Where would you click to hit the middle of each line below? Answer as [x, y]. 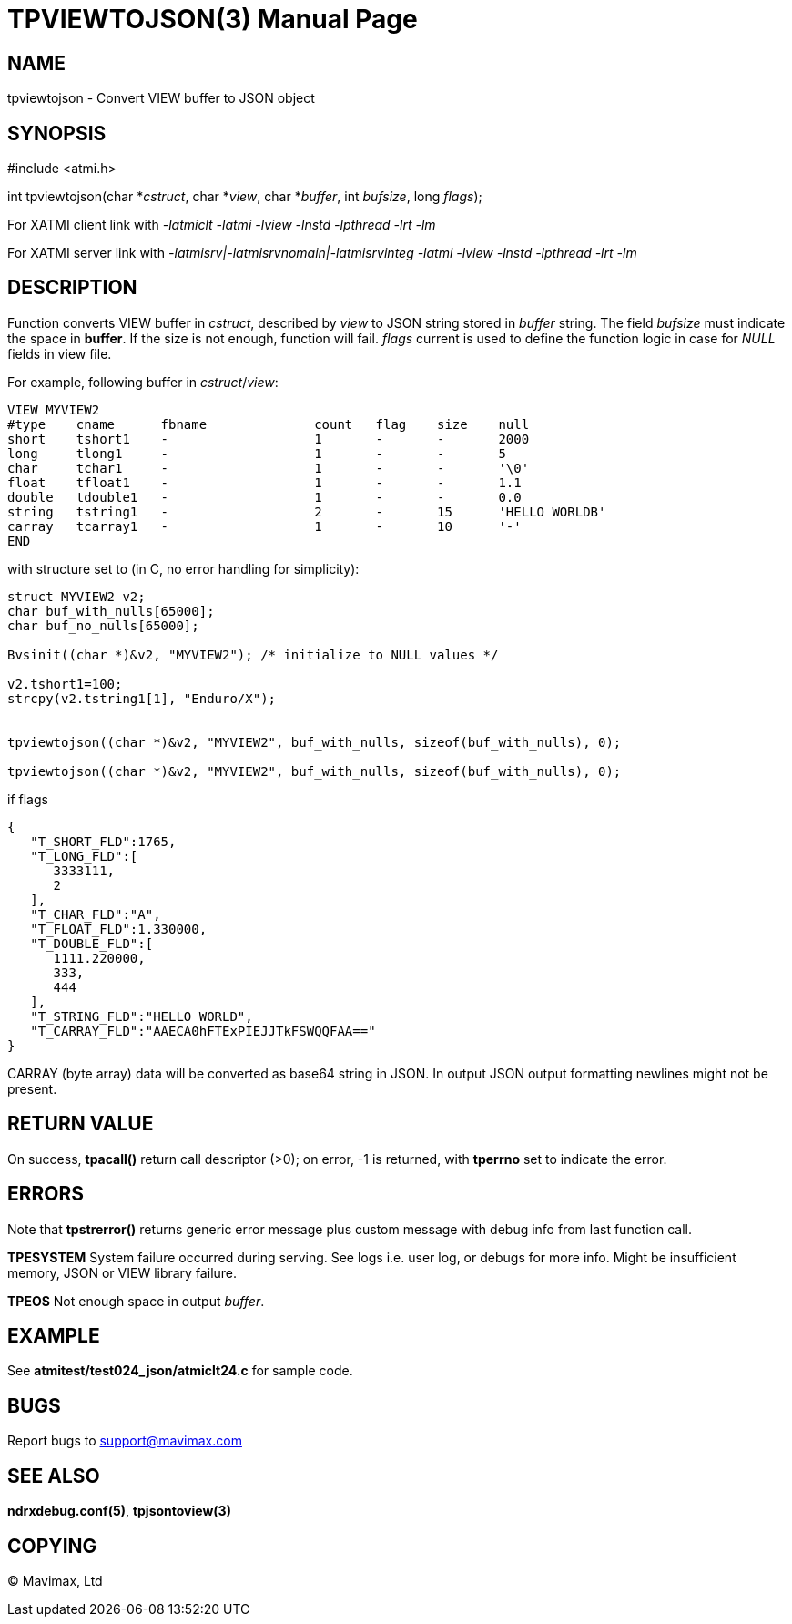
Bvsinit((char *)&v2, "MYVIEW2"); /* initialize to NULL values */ [253, 654]
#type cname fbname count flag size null [269, 424]
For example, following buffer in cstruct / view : [143, 382]
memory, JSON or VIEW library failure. [122, 1272]
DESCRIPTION [72, 288]
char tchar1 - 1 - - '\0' [269, 468]
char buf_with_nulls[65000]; [111, 611]
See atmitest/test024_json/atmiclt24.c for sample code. [180, 1371]
